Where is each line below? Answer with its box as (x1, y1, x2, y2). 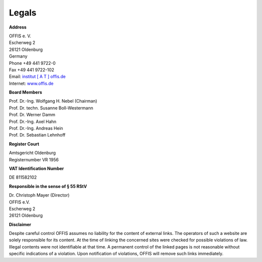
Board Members (9, 90, 42, 95)
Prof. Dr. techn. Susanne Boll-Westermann (9, 105, 93, 111)
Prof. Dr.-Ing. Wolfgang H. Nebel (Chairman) (9, 98, 98, 104)
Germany (9, 53, 28, 59)
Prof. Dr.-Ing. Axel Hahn (9, 119, 57, 124)
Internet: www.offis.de (9, 80, 54, 86)
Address (9, 24, 27, 30)
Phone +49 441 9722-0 (9, 60, 56, 66)
